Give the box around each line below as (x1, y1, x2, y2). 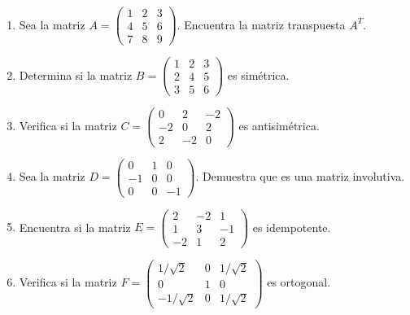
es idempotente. (252, 218, 331, 235)
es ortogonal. (267, 273, 331, 291)
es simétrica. (227, 66, 290, 83)
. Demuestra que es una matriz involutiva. (195, 168, 405, 185)
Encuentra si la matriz (19, 218, 131, 235)
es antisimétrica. (238, 116, 320, 133)
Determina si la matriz (19, 66, 133, 83)
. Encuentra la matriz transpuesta (177, 15, 346, 33)
